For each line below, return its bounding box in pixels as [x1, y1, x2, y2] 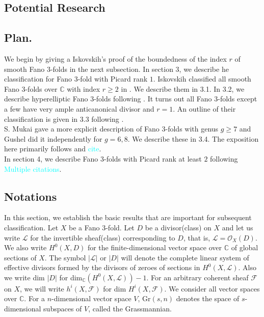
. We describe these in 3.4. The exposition [127, 133, 259, 144]
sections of [4, 252, 37, 262]
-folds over [25, 83, 58, 94]
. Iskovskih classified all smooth [153, 73, 251, 84]
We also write [4, 242, 47, 253]
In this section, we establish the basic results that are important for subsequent [4, 212, 252, 223]
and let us [222, 222, 253, 232]
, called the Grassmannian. [88, 303, 172, 314]
